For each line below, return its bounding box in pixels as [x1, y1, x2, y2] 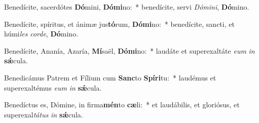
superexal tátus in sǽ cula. [4, 109, 83, 119]
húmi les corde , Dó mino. [4, 28, 79, 39]
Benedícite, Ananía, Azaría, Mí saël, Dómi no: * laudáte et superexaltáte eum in [4, 45, 255, 56]
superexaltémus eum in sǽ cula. [4, 82, 102, 93]
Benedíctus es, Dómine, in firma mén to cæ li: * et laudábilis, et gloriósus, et [4, 99, 240, 110]
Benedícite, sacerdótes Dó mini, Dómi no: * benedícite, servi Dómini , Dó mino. [4, 2, 249, 12]
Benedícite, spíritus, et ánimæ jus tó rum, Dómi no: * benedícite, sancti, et [4, 18, 235, 29]
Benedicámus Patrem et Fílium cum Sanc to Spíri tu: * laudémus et [4, 72, 216, 83]
